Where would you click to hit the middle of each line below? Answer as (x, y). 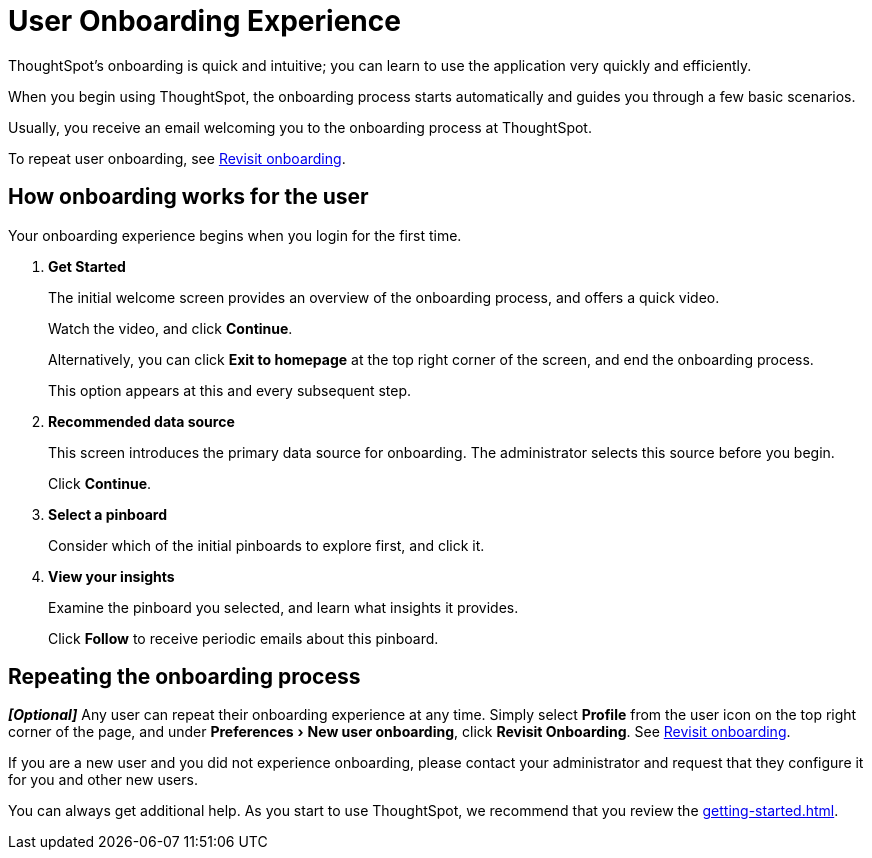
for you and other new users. (103, 780)
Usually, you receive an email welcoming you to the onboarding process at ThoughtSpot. (300, 127)
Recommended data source (141, 421)
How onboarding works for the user (188, 197)
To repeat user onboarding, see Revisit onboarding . (177, 158)
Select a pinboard (107, 514)
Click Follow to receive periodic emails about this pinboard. (243, 638)
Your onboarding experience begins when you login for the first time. (235, 235)
